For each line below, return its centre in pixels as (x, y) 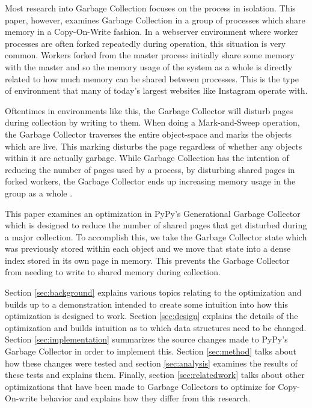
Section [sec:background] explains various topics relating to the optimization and (153, 292)
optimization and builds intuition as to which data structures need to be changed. (156, 327)
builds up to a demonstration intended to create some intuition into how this (146, 304)
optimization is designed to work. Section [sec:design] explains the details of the (151, 316)
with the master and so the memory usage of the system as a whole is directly (149, 66)
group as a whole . (39, 193)
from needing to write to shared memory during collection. (113, 272)
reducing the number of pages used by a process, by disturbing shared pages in (150, 169)
